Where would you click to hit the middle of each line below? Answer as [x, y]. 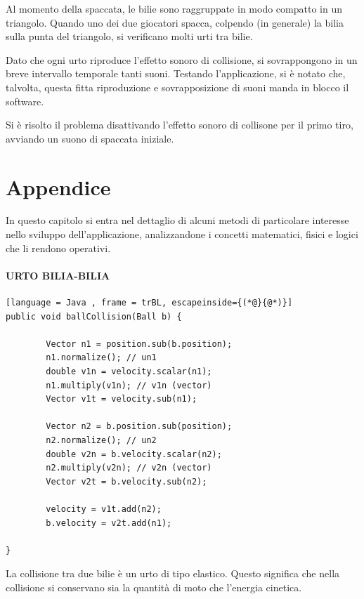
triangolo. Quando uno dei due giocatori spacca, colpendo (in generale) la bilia [175, 22]
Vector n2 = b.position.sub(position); [139, 427]
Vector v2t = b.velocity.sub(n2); [126, 481]
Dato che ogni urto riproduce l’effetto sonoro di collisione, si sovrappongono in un [182, 59]
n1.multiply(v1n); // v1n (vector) [129, 385]
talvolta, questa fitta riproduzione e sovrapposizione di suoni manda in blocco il [177, 87]
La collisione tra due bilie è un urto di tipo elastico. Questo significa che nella [173, 573]
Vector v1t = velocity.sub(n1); [122, 399]
